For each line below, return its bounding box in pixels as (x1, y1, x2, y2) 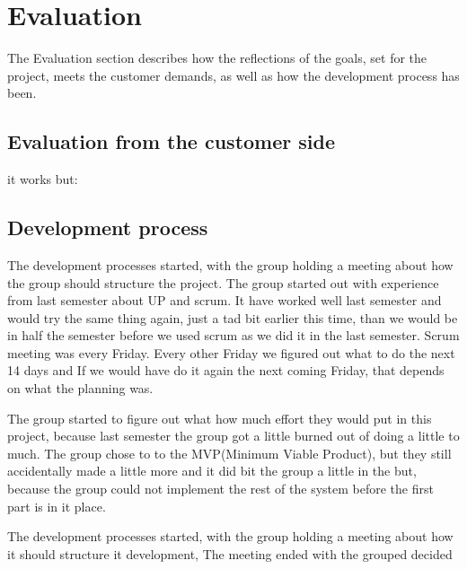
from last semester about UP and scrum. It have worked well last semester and (7, 291, 442, 310)
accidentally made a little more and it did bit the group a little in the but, (7, 461, 417, 480)
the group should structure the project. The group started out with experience (7, 273, 439, 292)
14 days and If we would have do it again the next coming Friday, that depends (7, 361, 445, 380)
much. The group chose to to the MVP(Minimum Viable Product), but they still (7, 443, 452, 462)
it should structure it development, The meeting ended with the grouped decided (7, 544, 453, 563)
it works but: (7, 170, 78, 188)
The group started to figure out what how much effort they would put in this (7, 408, 432, 427)
